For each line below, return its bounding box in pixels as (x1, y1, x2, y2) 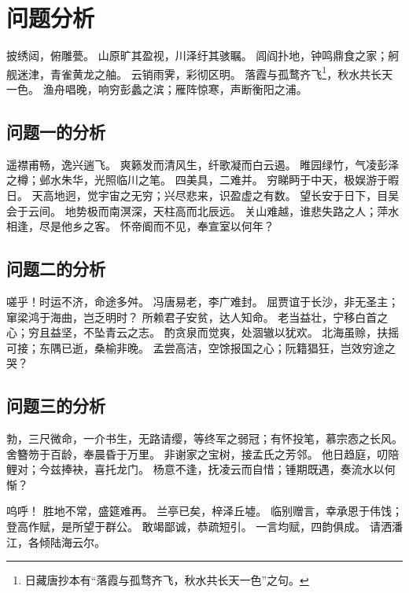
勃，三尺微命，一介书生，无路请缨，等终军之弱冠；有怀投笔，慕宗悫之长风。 (6, 430, 403, 447)
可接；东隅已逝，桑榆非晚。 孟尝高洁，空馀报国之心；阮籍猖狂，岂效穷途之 (6, 339, 396, 355)
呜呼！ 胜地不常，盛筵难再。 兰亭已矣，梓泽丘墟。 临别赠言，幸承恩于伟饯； (6, 503, 403, 519)
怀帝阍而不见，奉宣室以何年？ (120, 218, 275, 234)
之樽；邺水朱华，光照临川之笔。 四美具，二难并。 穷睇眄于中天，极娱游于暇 (6, 171, 400, 188)
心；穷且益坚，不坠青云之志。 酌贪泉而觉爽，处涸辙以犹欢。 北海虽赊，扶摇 (6, 324, 400, 341)
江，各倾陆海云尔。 (6, 533, 105, 550)
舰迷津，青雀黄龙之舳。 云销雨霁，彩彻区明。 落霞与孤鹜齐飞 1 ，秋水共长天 (6, 63, 393, 82)
